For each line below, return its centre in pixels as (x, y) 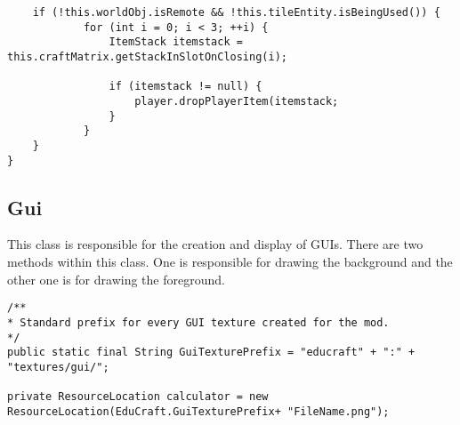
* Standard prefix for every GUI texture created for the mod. (198, 322)
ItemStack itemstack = (176, 42)
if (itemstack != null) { (186, 87)
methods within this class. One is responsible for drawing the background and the (230, 262)
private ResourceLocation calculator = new (138, 397)
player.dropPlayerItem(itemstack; (237, 101)
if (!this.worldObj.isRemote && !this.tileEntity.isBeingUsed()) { (236, 12)
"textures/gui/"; (58, 367)
